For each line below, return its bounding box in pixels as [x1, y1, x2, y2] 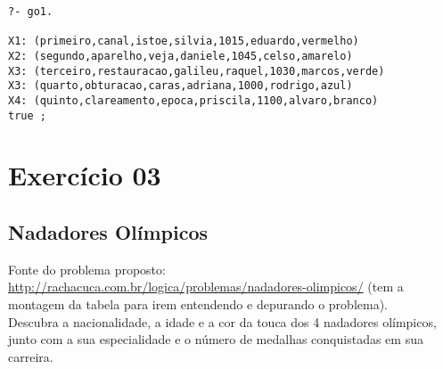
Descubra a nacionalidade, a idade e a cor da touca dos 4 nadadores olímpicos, [8, 312, 437, 331]
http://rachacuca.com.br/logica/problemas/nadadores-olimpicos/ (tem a [8, 277, 404, 296]
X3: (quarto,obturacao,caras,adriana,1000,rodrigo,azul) [8, 79, 353, 93]
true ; [8, 109, 46, 122]
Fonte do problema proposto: [8, 259, 166, 278]
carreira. [8, 347, 53, 365]
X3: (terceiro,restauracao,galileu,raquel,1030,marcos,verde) [8, 64, 385, 78]
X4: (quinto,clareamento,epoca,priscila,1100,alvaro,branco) [8, 94, 379, 107]
